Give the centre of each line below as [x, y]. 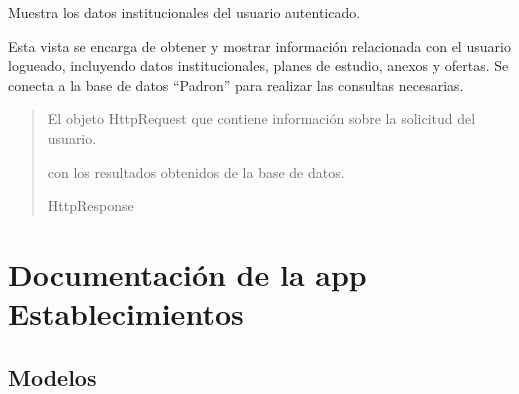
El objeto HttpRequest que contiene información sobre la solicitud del [261, 118]
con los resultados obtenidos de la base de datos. [196, 171]
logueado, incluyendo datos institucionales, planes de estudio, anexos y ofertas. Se [258, 65]
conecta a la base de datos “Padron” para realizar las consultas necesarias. [236, 84]
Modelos [52, 376]
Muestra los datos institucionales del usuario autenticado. [184, 12]
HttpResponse [90, 205]
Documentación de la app [187, 273]
